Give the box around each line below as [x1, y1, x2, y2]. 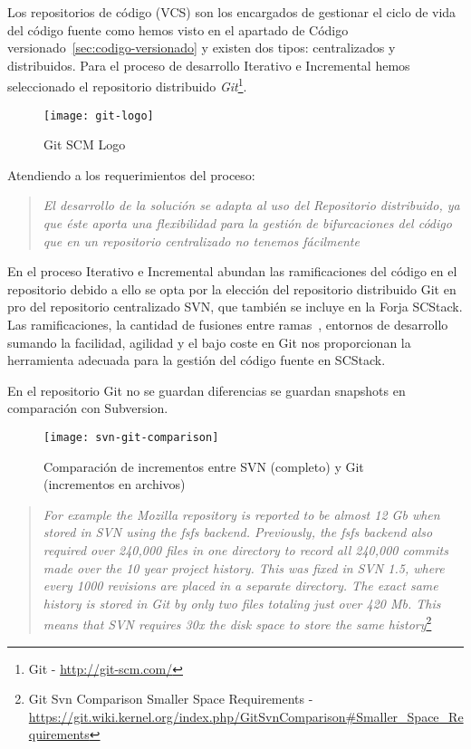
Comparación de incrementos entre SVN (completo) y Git [43, 456, 364, 475]
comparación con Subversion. [7, 399, 168, 418]
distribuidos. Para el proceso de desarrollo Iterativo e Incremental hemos [7, 55, 410, 74]
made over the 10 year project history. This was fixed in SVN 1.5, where [43, 558, 445, 577]
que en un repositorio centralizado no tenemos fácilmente [43, 231, 360, 250]
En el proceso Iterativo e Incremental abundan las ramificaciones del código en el [7, 262, 457, 281]
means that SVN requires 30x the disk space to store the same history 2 [43, 612, 432, 634]
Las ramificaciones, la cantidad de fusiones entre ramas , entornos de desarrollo [7, 315, 448, 334]
